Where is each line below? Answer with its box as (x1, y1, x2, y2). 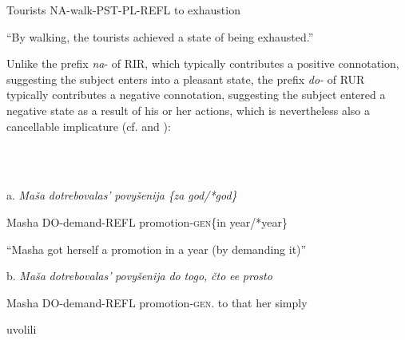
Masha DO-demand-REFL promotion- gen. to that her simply (6, 294, 308, 310)
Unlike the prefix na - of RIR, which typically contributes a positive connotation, (6, 55, 399, 72)
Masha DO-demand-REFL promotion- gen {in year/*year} (6, 213, 288, 230)
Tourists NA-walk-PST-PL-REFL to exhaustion (6, 2, 240, 18)
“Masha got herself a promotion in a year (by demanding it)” (6, 240, 307, 257)
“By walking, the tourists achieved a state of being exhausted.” (6, 28, 314, 45)
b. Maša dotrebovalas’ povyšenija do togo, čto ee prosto (6, 267, 272, 284)
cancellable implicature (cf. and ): (6, 117, 171, 134)
